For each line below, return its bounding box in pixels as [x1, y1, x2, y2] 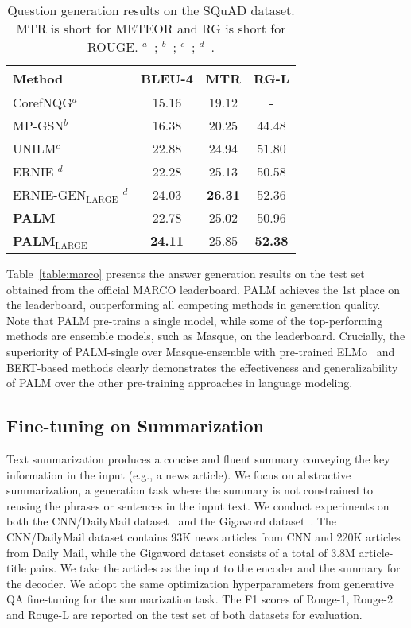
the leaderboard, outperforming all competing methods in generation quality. [6, 297, 381, 313]
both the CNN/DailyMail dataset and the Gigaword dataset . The [6, 513, 337, 529]
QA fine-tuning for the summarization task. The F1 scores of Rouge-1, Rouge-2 [6, 591, 393, 607]
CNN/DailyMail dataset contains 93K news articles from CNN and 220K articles [6, 528, 401, 545]
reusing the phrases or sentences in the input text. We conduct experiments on [6, 497, 390, 514]
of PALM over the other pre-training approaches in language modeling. [6, 374, 353, 391]
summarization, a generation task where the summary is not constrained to [6, 482, 374, 498]
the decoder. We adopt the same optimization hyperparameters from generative [6, 575, 394, 591]
